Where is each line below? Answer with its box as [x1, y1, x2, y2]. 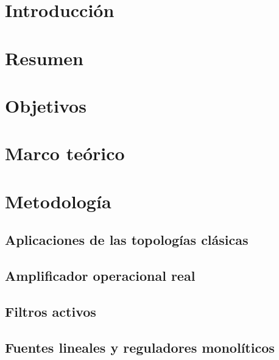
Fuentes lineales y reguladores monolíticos [5, 337, 275, 356]
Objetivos [5, 93, 87, 118]
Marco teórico [5, 141, 125, 166]
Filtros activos [5, 302, 96, 320]
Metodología [5, 188, 111, 213]
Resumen [5, 45, 83, 70]
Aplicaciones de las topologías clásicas [5, 230, 249, 249]
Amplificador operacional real [5, 266, 196, 285]
